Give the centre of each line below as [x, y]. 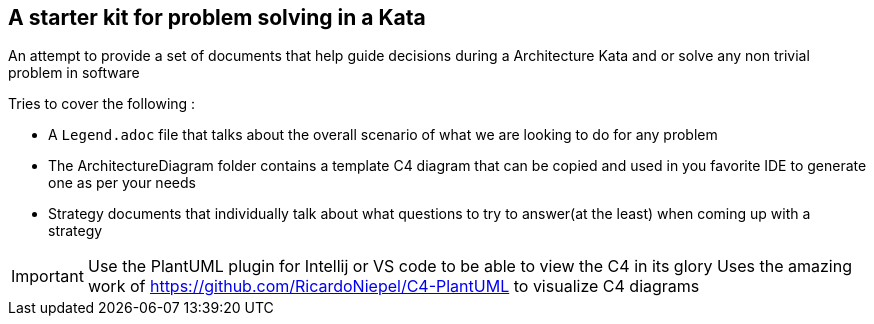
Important [47, 276]
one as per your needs [122, 183]
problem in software [74, 73]
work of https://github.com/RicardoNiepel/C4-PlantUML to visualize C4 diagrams [393, 286]
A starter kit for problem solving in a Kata [217, 17]
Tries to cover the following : [102, 104]
